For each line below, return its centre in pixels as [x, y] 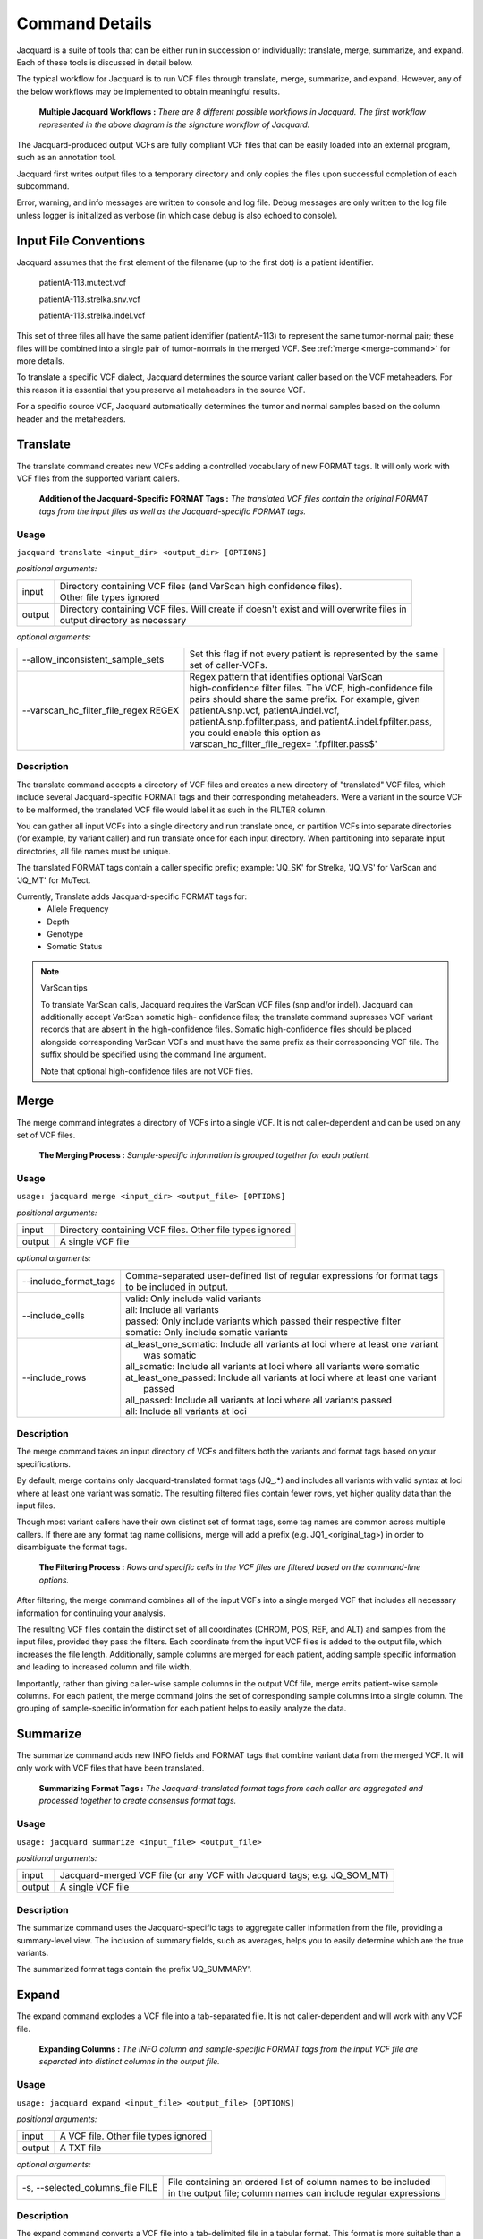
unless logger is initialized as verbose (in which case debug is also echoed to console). [177, 215]
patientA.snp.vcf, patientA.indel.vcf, [264, 710]
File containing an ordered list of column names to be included [299, 2182]
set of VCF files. [46, 1135]
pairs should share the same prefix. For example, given [305, 699]
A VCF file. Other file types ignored [133, 2136]
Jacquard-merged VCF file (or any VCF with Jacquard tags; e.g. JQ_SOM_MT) [224, 1875]
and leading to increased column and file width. [104, 1667]
